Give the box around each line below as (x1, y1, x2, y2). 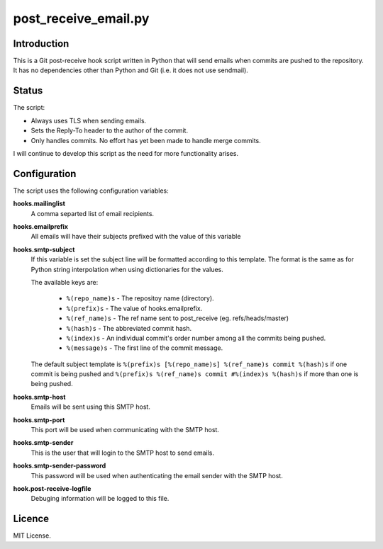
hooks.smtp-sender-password (13, 461, 106, 470)
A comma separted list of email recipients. (30, 209, 155, 217)
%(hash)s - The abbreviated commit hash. (66, 324, 192, 332)
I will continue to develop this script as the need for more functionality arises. (13, 149, 239, 157)
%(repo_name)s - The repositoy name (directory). (66, 294, 214, 302)
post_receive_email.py (13, 11, 150, 26)
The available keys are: (30, 278, 99, 286)
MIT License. (13, 531, 51, 540)
